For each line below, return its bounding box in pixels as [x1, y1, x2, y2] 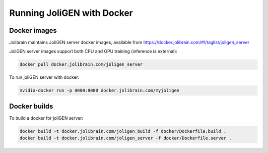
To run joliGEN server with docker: [9, 74, 79, 80]
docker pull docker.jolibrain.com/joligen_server [19, 62, 143, 67]
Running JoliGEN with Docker [9, 7, 134, 18]
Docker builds [9, 102, 53, 110]
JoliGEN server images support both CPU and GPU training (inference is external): [9, 49, 178, 54]
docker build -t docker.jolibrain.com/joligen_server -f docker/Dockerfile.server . [19, 135, 232, 141]
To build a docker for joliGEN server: [9, 115, 84, 121]
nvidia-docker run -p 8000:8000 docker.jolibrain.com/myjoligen [19, 88, 180, 94]
